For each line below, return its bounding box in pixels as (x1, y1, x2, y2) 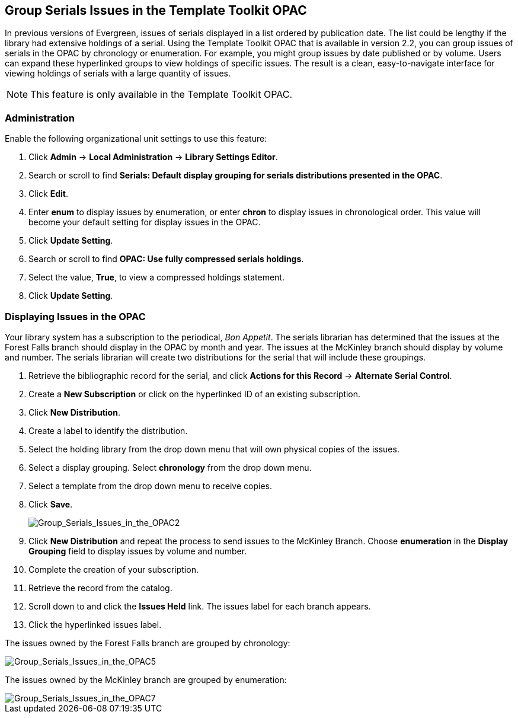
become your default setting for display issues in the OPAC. (28, 217, 261, 228)
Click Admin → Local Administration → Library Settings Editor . (28, 152, 278, 162)
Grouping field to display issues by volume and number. (28, 545, 247, 556)
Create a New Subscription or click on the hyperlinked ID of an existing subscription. (28, 388, 361, 399)
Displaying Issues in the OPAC (5, 310, 146, 323)
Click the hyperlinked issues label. (28, 619, 162, 630)
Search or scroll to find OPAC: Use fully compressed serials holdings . (28, 254, 304, 264)
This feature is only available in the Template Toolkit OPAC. (30, 88, 292, 101)
